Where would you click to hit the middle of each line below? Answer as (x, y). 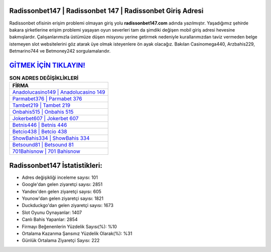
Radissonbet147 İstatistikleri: (56, 165)
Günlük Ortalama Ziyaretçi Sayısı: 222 (61, 240)
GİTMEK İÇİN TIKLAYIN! (47, 65)
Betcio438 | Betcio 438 (40, 132)
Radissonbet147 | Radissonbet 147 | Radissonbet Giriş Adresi (106, 11)
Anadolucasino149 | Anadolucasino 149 (59, 92)
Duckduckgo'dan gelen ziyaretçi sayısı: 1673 (68, 205)
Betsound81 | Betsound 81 (43, 145)
